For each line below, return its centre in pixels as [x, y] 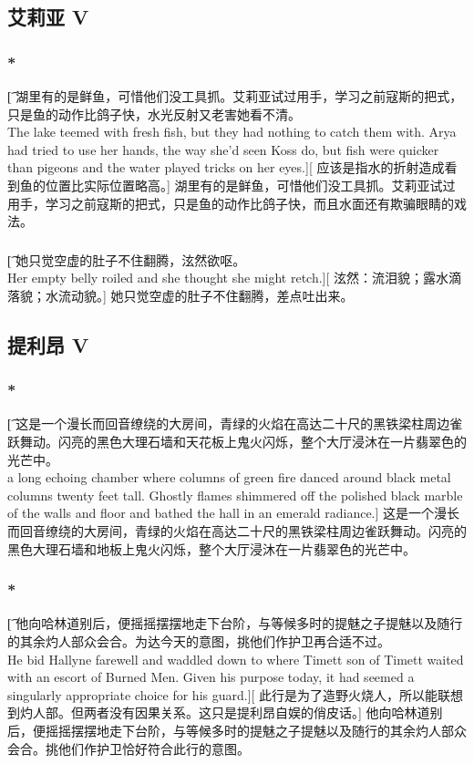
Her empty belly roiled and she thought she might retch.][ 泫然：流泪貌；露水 [228, 278]
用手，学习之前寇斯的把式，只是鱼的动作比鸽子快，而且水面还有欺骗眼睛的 [231, 203]
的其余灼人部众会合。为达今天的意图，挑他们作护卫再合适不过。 [199, 641]
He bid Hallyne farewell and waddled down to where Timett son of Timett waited [236, 659]
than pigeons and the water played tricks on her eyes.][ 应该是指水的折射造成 [226, 167]
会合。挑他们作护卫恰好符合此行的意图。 [129, 748]
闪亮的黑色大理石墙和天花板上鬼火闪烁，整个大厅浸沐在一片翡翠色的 [262, 442]
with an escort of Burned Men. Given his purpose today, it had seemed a [211, 677]
